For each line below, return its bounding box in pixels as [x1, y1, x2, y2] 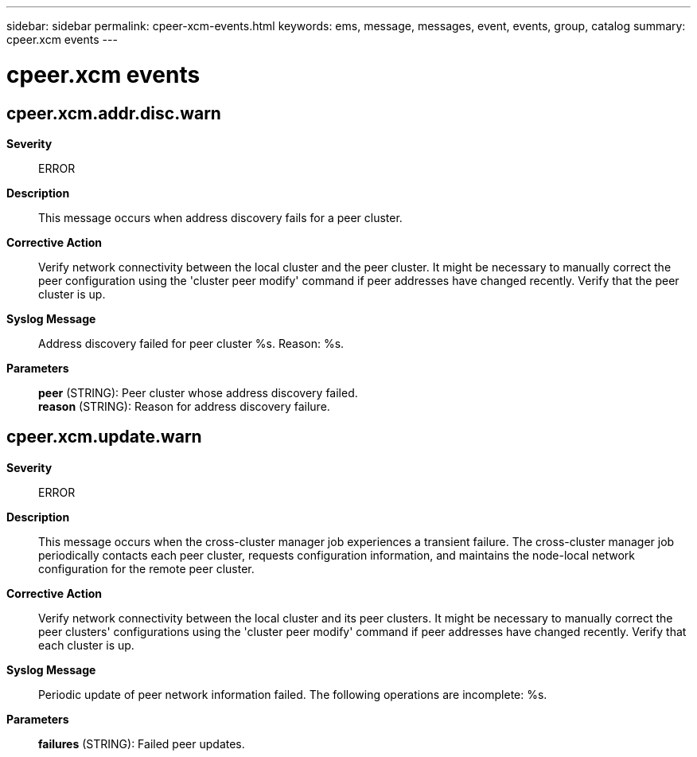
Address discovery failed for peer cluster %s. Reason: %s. [38, 336, 345, 350]
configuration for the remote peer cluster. [38, 561, 255, 576]
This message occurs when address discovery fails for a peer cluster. [38, 210, 403, 224]
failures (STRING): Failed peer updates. [38, 736, 245, 751]
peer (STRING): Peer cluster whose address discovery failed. [38, 385, 358, 400]
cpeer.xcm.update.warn [6, 427, 202, 447]
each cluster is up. [38, 638, 134, 652]
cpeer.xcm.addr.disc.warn [6, 103, 221, 123]
